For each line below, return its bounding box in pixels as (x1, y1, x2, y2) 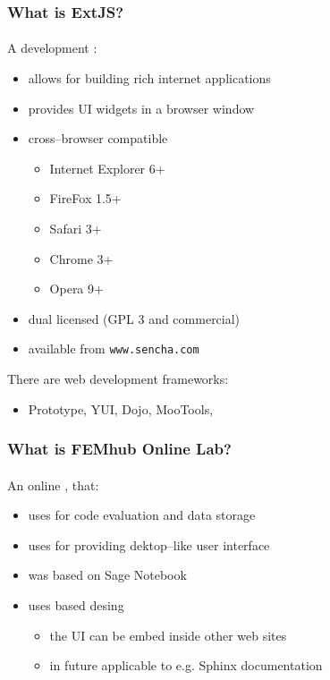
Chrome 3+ (49, 249, 114, 268)
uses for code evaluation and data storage (28, 506, 256, 524)
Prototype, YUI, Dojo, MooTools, (28, 399, 214, 418)
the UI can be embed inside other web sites (49, 625, 287, 644)
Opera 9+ (49, 279, 104, 298)
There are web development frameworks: (7, 370, 229, 388)
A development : (7, 38, 97, 57)
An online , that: (7, 475, 99, 494)
